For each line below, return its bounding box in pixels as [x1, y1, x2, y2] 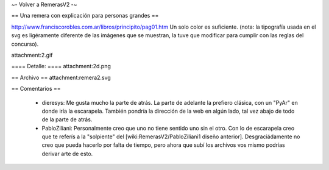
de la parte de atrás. [41, 116, 93, 123]
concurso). [11, 40, 39, 48]
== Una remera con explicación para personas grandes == [11, 12, 159, 19]
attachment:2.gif [11, 51, 53, 58]
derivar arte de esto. [41, 150, 93, 157]
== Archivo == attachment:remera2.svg [11, 74, 111, 81]
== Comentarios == [11, 85, 61, 93]
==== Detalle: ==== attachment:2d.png [11, 63, 111, 70]
